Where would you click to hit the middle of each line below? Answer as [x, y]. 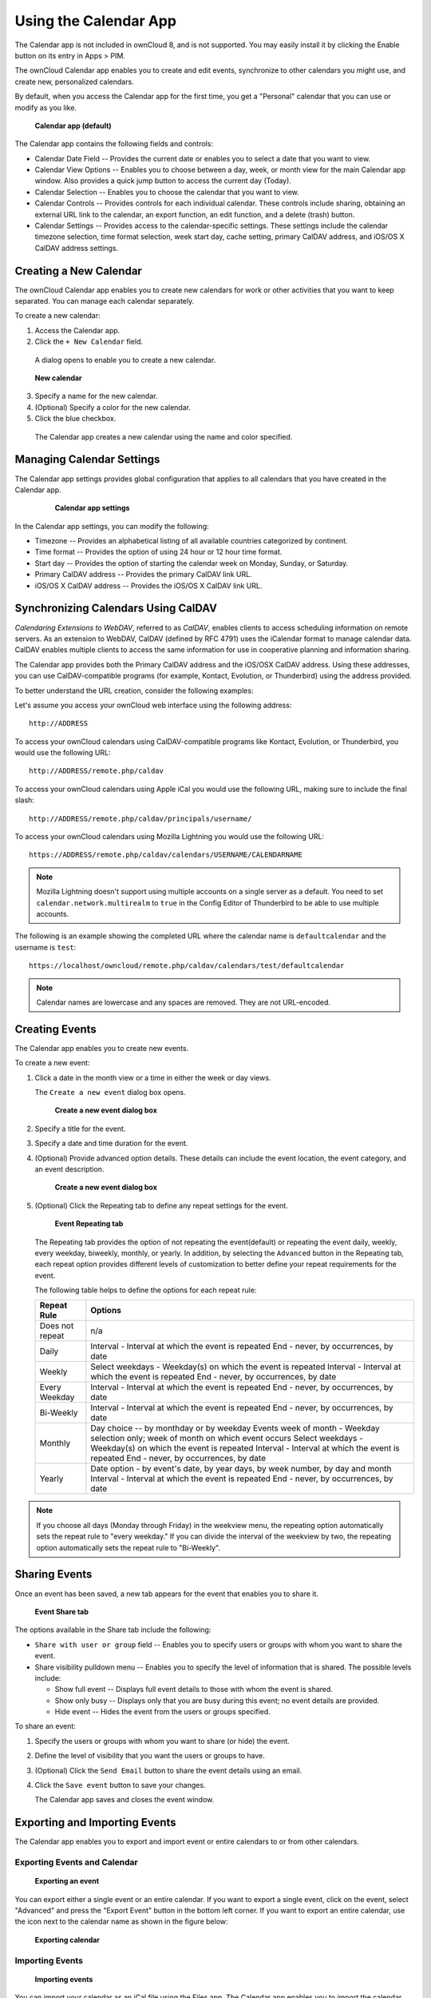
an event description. [69, 1169]
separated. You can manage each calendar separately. [105, 301]
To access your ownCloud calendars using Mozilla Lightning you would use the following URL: [170, 837]
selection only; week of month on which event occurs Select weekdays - [227, 1439]
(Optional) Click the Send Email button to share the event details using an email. [168, 1770]
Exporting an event [67, 1881]
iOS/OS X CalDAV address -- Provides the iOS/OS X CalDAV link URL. [148, 585]
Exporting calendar [67, 1940]
